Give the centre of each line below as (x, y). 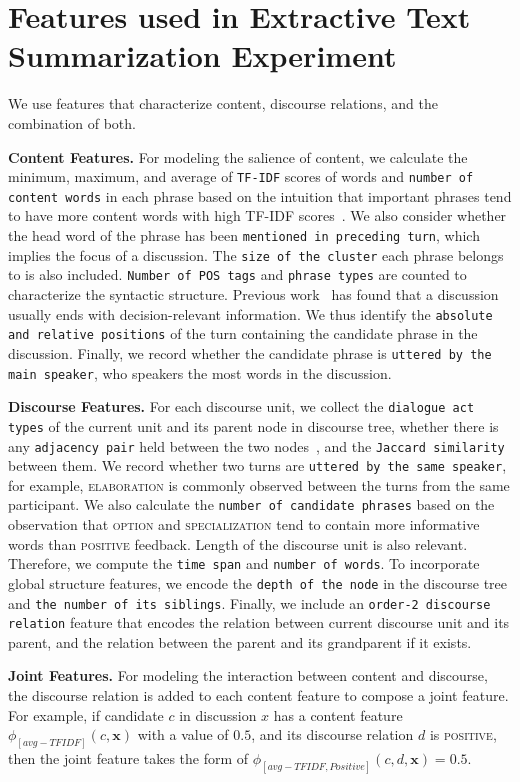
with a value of (183, 734)
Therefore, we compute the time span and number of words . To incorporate (244, 563)
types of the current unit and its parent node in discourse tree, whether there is (253, 425)
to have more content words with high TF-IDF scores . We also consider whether (257, 215)
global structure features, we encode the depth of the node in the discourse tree (258, 582)
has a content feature (338, 714)
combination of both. (72, 122)
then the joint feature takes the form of (128, 758)
